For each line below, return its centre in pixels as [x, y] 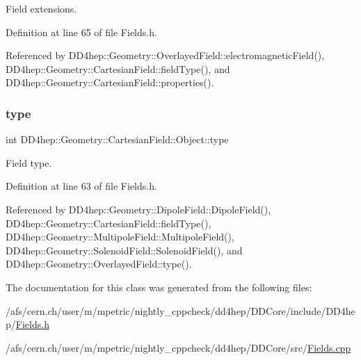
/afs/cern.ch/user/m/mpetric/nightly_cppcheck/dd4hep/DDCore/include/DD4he [180, 310]
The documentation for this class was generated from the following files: [159, 287]
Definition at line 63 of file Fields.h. [81, 186]
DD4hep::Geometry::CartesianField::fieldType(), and [118, 68]
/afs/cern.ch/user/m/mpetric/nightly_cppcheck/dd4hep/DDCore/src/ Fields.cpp [178, 347]
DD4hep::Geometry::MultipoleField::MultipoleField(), [120, 237]
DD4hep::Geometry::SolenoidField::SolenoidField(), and [124, 250]
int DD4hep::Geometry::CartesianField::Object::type [117, 139]
